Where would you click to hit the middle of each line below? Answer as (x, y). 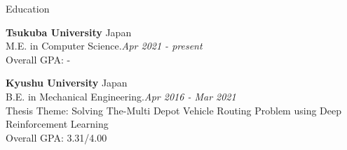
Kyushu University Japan (67, 83)
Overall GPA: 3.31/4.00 (56, 137)
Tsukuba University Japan (69, 32)
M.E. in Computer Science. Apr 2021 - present (104, 46)
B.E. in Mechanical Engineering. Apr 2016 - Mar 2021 (121, 96)
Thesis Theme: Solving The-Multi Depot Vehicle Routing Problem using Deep (173, 110)
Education (28, 8)
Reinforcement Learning (57, 124)
